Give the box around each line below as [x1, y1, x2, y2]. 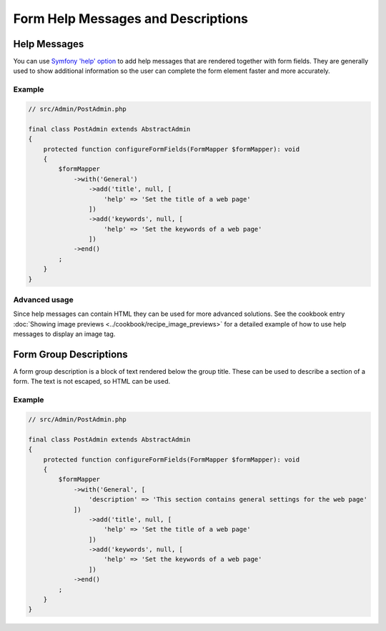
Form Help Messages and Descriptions [13, 11, 249, 26]
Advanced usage [13, 295, 74, 304]
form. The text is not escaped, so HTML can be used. [13, 377, 171, 386]
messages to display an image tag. [13, 329, 116, 339]
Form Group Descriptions [13, 348, 128, 360]
